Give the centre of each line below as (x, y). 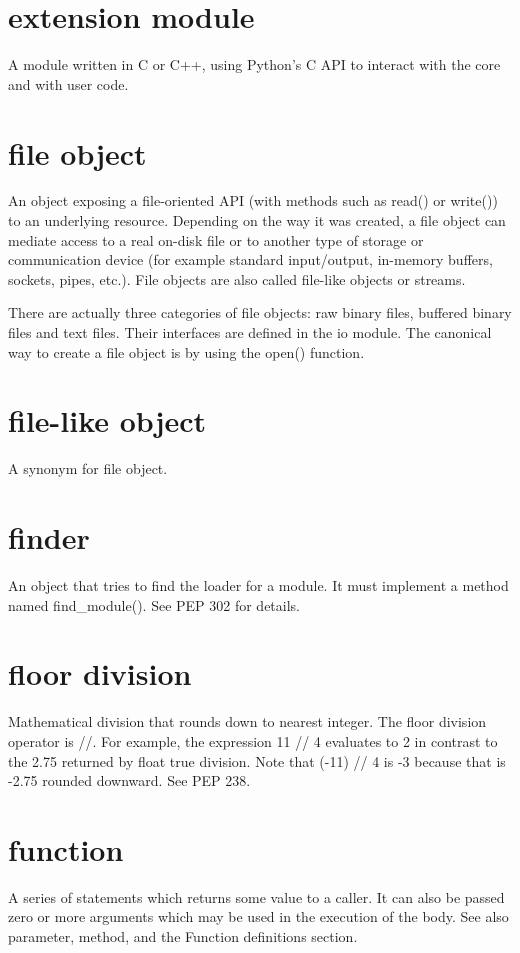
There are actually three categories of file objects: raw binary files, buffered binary (260, 312)
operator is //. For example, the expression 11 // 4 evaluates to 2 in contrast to (253, 740)
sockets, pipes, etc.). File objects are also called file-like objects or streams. (237, 278)
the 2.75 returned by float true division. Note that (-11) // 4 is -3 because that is (257, 760)
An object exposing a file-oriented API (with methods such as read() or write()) (253, 200)
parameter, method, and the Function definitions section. (183, 936)
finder (49, 537)
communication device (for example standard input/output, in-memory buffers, (250, 259)
